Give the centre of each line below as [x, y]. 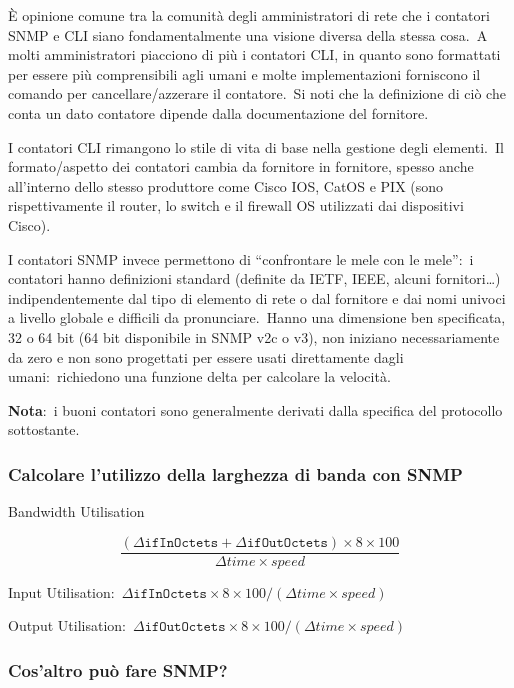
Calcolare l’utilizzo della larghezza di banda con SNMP [235, 473]
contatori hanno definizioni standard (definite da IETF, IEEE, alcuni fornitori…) [254, 278]
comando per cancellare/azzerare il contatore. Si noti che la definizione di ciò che [257, 93]
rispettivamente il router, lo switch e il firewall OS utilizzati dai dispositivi [236, 205]
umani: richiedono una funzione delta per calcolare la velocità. [199, 376]
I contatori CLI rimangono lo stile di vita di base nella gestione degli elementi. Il [256, 146]
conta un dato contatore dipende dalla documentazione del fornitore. [218, 112]
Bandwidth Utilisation [76, 511]
